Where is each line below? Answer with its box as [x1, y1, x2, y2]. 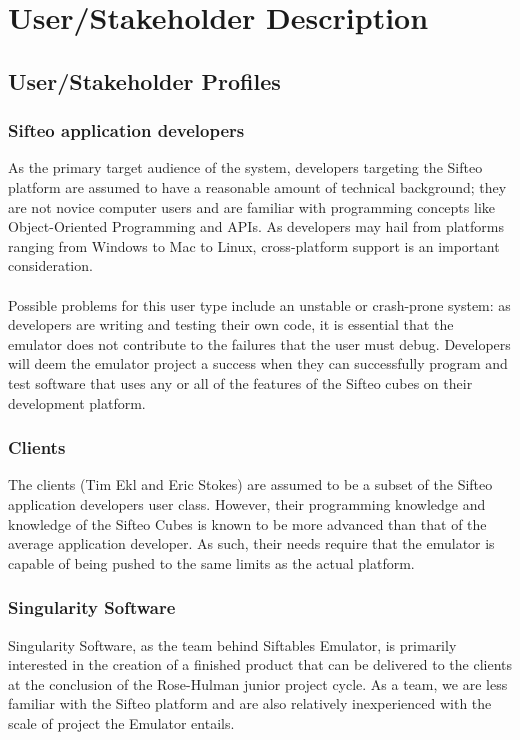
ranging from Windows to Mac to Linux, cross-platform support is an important [8, 235, 500, 256]
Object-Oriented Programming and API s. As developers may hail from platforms [8, 216, 505, 237]
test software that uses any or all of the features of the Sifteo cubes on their [8, 372, 473, 393]
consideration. [8, 255, 93, 276]
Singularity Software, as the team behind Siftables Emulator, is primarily [8, 634, 457, 655]
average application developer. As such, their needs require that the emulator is [8, 533, 495, 554]
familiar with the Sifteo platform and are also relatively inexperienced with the [8, 693, 492, 714]
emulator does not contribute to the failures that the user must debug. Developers [8, 333, 511, 354]
